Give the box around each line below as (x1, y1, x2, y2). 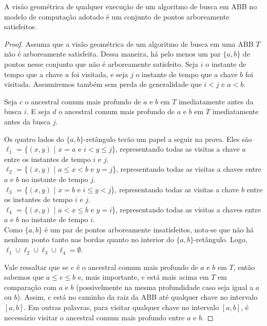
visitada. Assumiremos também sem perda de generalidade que (4, 79, 202, 89)
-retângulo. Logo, (194, 234, 247, 245)
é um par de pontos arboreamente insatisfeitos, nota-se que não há (44, 224, 254, 234)
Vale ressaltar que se (4, 261, 69, 272)
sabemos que (4, 271, 44, 282)
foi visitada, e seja (71, 68, 128, 79)
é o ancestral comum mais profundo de (76, 261, 198, 272)
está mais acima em (147, 271, 209, 282)
